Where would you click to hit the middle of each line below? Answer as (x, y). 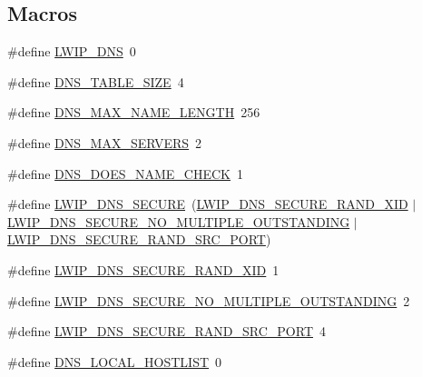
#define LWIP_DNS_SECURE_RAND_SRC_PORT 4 (167, 331)
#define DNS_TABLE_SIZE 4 (96, 81)
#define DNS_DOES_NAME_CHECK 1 (126, 173)
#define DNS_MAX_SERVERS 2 (105, 142)
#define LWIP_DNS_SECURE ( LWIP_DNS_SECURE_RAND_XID (208, 204)
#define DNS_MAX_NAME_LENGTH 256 (134, 112)
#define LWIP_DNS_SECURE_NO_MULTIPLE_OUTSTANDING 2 (209, 300)
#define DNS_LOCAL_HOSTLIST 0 (115, 361)
